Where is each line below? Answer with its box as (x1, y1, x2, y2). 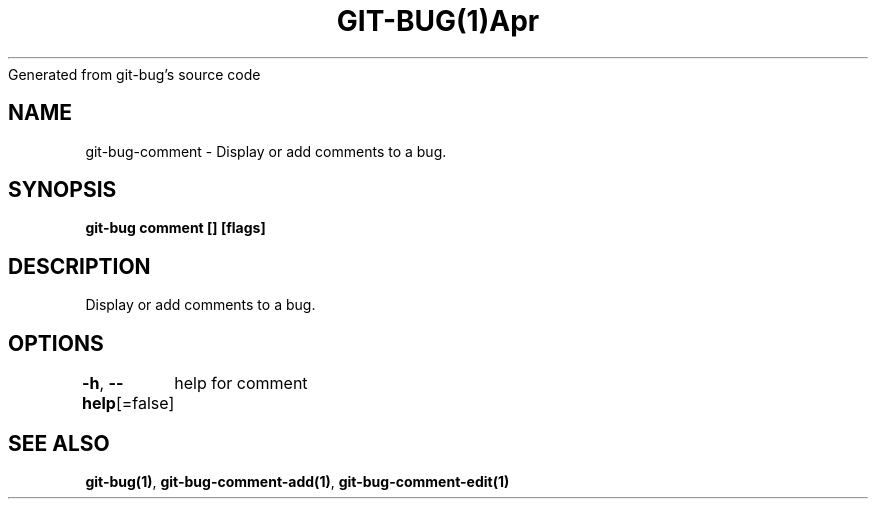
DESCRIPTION (8, 253, 151, 279)
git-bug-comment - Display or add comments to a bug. (85, 142, 447, 160)
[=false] (115, 393, 175, 414)
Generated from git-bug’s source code (8, 65, 261, 83)
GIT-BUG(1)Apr (336, 4, 540, 38)
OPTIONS (8, 330, 104, 356)
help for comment (174, 373, 308, 394)
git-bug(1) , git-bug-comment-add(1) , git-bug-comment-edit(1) (85, 472, 510, 490)
